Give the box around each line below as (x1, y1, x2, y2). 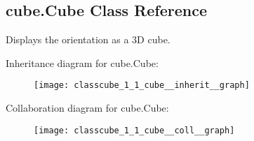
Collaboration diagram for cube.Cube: (6, 101, 169, 115)
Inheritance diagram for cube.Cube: (6, 55, 159, 70)
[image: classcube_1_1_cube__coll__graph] (34, 125, 235, 135)
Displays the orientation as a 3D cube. (6, 32, 171, 47)
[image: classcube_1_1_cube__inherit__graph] (34, 80, 250, 91)
